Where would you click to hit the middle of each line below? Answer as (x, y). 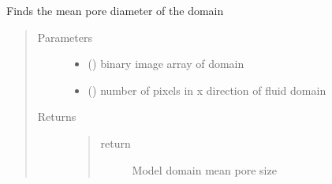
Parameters (65, 37)
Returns (57, 116)
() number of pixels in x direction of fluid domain (207, 90)
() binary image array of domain (166, 64)
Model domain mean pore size (204, 169)
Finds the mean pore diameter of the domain (115, 10)
